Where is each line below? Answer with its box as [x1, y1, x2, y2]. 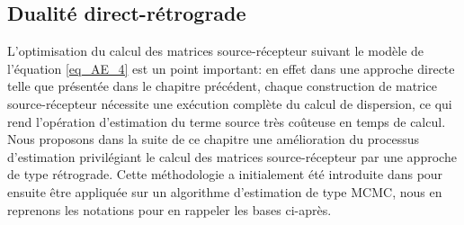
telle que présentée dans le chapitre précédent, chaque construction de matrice [7, 76, 437, 95]
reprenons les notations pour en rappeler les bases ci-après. [7, 200, 332, 219]
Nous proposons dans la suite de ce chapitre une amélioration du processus [7, 130, 420, 148]
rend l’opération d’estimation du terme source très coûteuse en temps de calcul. [7, 112, 446, 130]
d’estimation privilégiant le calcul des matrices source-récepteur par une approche [7, 147, 457, 166]
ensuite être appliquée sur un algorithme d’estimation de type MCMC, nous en [7, 182, 442, 201]
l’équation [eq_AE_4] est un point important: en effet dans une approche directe [7, 58, 455, 77]
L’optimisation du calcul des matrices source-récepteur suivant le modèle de [7, 41, 424, 60]
